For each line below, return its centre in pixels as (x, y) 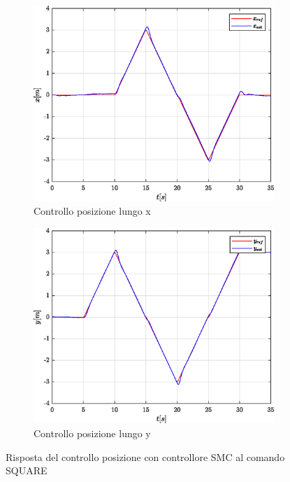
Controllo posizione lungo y (92, 433)
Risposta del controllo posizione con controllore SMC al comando (145, 456)
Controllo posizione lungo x (92, 211)
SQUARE (27, 470)
